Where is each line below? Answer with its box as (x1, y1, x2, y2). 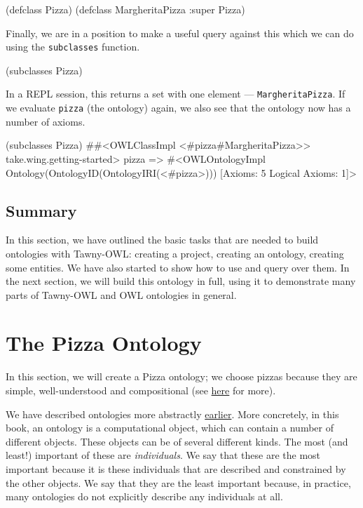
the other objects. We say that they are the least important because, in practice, (6, 475, 351, 490)
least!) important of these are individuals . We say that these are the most (6, 448, 321, 462)
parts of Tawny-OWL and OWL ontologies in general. (6, 287, 237, 302)
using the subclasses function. (6, 39, 140, 54)
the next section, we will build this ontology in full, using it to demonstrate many (6, 274, 356, 288)
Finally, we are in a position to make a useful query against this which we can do (6, 25, 354, 40)
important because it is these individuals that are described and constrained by (6, 461, 346, 476)
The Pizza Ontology (6, 328, 202, 357)
